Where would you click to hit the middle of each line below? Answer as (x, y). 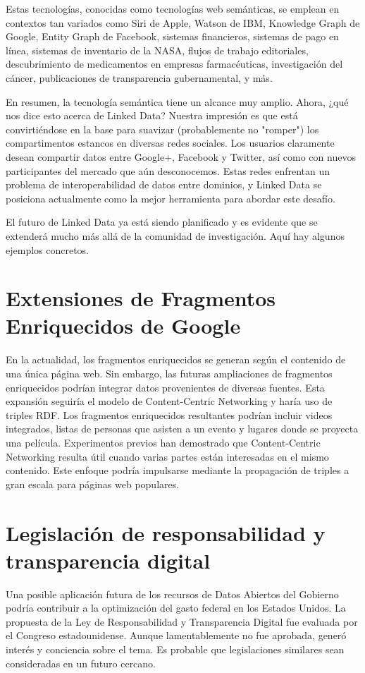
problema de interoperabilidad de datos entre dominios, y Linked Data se (164, 184)
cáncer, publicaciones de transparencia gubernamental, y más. (139, 77)
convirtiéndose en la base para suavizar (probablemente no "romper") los (162, 129)
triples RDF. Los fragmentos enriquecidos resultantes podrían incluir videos (169, 414)
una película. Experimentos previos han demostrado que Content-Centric (163, 442)
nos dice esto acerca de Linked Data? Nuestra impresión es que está (152, 115)
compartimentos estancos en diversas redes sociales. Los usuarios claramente (170, 143)
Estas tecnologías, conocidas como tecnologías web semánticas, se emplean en (173, 8)
